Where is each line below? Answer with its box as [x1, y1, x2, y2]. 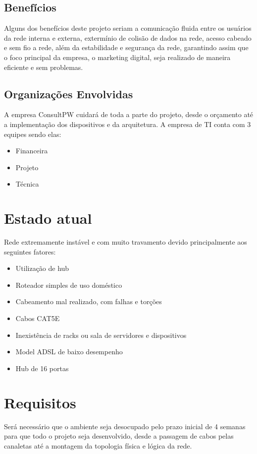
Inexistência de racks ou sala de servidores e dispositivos [15, 329, 187, 340]
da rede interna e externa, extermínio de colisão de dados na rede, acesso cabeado [4, 32, 252, 43]
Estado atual [4, 208, 92, 228]
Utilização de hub [15, 263, 69, 273]
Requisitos [4, 392, 76, 412]
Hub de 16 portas [15, 363, 69, 373]
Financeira [15, 145, 48, 156]
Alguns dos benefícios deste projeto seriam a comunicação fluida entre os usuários [4, 23, 252, 33]
